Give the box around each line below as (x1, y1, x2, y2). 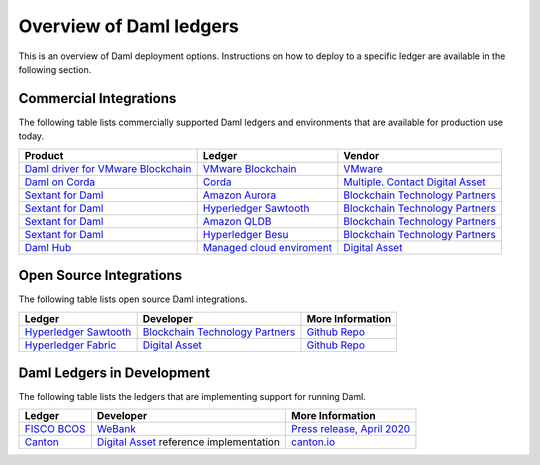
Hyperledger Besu (202, 227, 289, 241)
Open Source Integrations (18, 267, 183, 284)
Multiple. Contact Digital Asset (343, 175, 487, 189)
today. (18, 130, 45, 142)
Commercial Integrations (18, 90, 177, 107)
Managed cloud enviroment (202, 240, 333, 254)
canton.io (291, 435, 335, 449)
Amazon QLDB (202, 214, 272, 228)
